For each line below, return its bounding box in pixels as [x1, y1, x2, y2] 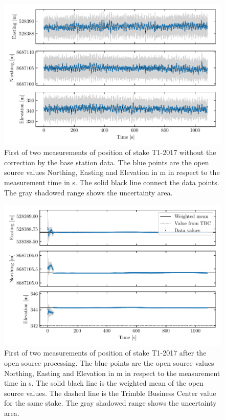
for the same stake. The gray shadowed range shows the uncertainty [4, 397, 217, 408]
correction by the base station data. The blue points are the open [4, 157, 209, 167]
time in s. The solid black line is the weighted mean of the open [4, 378, 204, 388]
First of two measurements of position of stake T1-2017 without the [4, 147, 216, 158]
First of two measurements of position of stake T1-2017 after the [4, 347, 207, 358]
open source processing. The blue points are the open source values [4, 357, 214, 368]
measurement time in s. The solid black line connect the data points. [4, 176, 219, 187]
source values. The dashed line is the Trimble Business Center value [4, 387, 216, 398]
